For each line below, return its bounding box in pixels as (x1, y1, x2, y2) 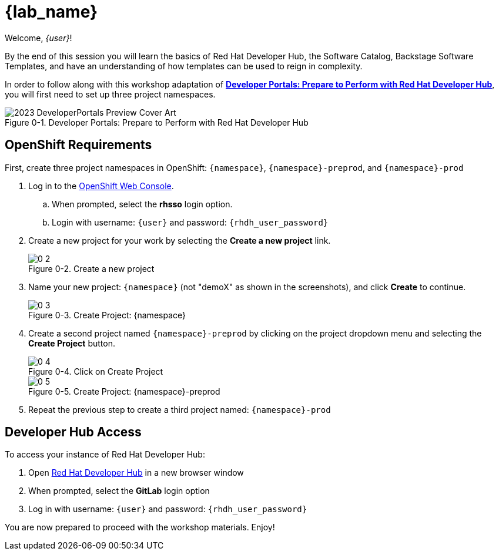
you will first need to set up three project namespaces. (5, 89, 216, 99)
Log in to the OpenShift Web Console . (28, 180, 174, 191)
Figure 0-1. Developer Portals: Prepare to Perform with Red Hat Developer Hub (5, 117, 309, 127)
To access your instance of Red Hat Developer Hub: (5, 449, 205, 460)
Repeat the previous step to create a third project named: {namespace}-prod (28, 404, 331, 415)
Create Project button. (28, 338, 115, 348)
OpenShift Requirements (5, 137, 152, 153)
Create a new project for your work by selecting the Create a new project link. (28, 235, 331, 245)
